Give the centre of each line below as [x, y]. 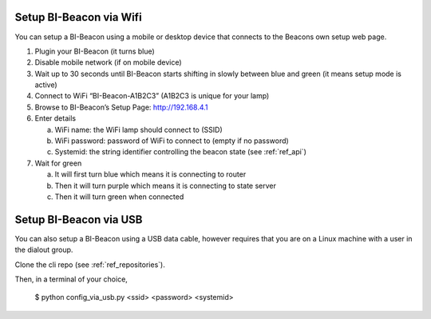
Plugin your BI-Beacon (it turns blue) [95, 51]
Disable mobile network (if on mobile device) [109, 62]
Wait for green [58, 163]
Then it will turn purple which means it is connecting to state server [166, 185]
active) [46, 85]
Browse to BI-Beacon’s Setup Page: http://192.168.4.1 [121, 107]
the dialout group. [44, 250]
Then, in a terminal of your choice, [71, 279]
